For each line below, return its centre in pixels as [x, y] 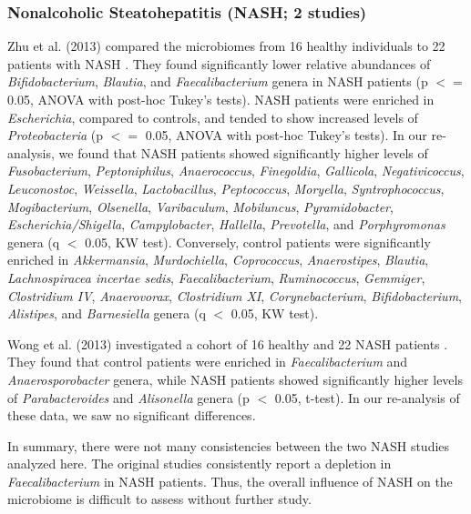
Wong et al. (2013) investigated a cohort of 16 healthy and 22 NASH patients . [228, 343]
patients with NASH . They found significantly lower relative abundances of [219, 63]
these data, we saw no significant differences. [132, 415]
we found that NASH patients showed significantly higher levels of [243, 152]
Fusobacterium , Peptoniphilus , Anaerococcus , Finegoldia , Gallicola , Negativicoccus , [236, 171]
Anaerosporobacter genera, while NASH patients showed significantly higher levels [235, 379]
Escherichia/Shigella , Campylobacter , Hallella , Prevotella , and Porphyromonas [226, 224]
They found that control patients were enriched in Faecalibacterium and [208, 362]
